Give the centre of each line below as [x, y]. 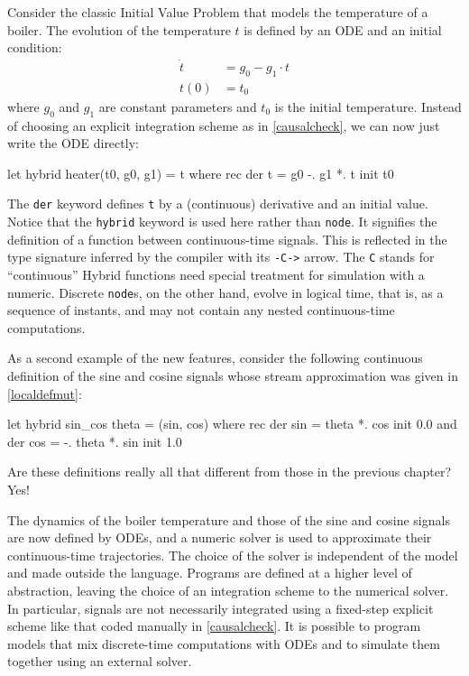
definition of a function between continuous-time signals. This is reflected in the [227, 239]
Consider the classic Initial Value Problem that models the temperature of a [218, 12]
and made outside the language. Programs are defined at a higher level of [210, 573]
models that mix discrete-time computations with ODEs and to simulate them [224, 643]
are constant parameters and [178, 106]
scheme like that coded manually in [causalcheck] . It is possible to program [214, 626]
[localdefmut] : [45, 393]
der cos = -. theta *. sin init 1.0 [95, 441]
